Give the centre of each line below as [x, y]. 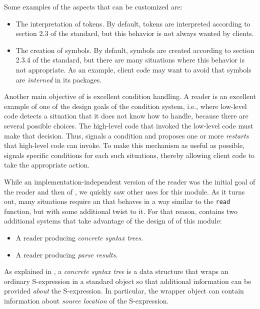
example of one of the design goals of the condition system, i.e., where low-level [125, 106]
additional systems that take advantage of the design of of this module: [113, 221]
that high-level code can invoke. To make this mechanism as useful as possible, [124, 145]
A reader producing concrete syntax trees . [79, 237]
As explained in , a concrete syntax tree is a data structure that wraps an [116, 271]
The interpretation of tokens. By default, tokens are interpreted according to [133, 23]
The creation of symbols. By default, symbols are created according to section [135, 50]
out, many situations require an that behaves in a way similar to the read [117, 201]
